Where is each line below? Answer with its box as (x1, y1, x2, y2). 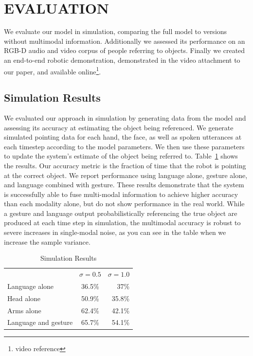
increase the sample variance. (4, 236, 90, 247)
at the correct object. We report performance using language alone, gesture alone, (4, 170, 248, 180)
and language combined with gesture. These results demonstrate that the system (4, 179, 244, 190)
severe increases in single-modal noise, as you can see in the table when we (4, 227, 226, 237)
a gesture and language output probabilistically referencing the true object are (4, 208, 237, 218)
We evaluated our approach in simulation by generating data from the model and (4, 112, 246, 123)
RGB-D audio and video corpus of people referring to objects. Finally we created (4, 45, 245, 55)
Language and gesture (7, 317, 73, 327)
